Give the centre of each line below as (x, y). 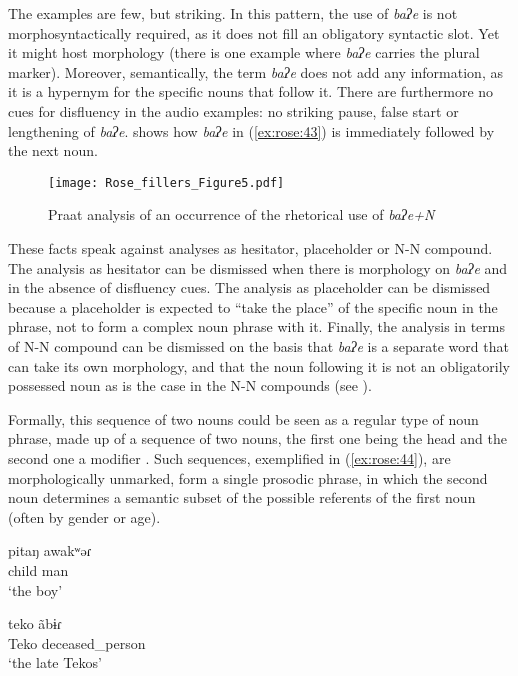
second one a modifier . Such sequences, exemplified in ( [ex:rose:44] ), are (229, 457)
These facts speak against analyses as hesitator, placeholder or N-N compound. (250, 248)
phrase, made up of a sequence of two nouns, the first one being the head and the (257, 438)
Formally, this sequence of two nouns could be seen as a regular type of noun (243, 418)
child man (38, 569)
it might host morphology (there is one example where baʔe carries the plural (244, 52)
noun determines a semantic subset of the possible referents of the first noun (242, 497)
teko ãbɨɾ (35, 623)
